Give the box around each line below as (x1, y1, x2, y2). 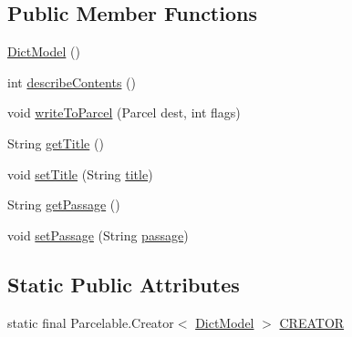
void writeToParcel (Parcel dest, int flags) (7, 103, 241, 122)
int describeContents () (7, 72, 136, 91)
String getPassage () (7, 195, 120, 214)
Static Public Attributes (7, 270, 240, 298)
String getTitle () (7, 133, 104, 152)
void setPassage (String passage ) (7, 225, 189, 244)
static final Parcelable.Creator (7, 312, 174, 332)
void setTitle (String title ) (7, 164, 153, 183)
